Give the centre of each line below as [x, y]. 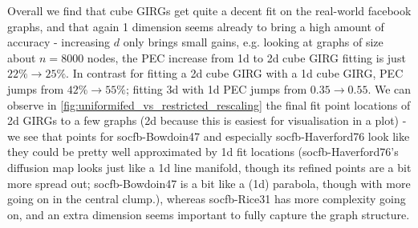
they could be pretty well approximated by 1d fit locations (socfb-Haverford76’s [203, 152]
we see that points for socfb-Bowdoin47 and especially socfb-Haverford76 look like [209, 136]
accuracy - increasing [59, 42]
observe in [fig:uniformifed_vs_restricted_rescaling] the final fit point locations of [209, 104]
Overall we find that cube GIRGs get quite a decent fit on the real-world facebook [209, 10]
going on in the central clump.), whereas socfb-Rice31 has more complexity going [207, 199]
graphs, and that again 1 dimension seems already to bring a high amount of [196, 26]
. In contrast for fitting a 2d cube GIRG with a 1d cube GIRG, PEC [235, 73]
